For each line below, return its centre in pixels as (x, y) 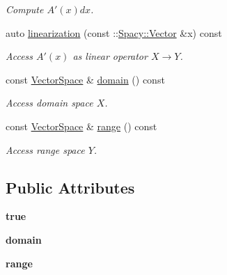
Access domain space (49, 103)
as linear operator (110, 56)
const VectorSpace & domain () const (85, 79)
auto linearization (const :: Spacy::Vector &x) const (114, 32)
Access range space (45, 149)
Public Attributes (70, 187)
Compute (25, 9)
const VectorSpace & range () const (81, 126)
